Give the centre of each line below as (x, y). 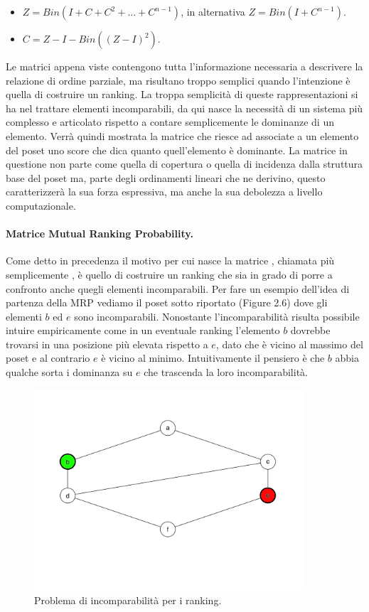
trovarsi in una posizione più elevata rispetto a (107, 344)
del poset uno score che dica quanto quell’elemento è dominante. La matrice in (177, 150)
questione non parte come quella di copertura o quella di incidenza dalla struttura (184, 164)
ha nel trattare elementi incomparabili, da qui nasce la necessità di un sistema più (184, 108)
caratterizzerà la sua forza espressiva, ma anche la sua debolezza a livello (164, 192)
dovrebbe (310, 330)
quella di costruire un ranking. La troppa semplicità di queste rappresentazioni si (182, 94)
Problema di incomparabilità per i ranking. (128, 600)
